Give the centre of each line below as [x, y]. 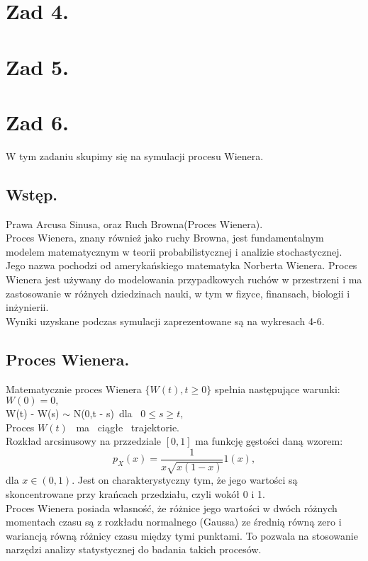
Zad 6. [37, 121]
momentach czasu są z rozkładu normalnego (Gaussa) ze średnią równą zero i [174, 522]
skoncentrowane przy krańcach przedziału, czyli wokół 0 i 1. [135, 494]
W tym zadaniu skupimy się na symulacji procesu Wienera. [135, 155]
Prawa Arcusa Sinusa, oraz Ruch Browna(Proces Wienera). [134, 223]
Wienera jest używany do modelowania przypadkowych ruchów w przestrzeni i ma [184, 279]
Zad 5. [37, 66]
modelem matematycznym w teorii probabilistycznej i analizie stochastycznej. [174, 251]
